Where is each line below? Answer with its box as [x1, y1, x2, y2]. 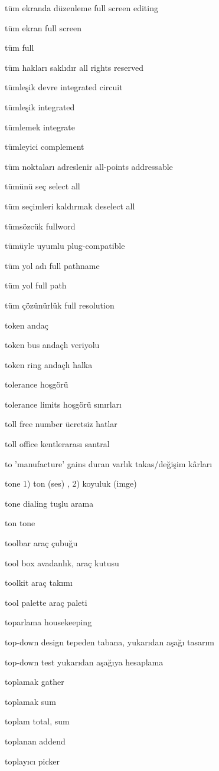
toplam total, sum [5, 715, 70, 727]
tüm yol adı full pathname [5, 259, 100, 271]
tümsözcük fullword [5, 219, 76, 232]
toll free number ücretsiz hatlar [5, 418, 117, 430]
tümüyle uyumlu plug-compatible [5, 239, 125, 252]
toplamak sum [5, 695, 56, 707]
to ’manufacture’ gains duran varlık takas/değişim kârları [5, 457, 213, 470]
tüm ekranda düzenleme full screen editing [5, 2, 158, 14]
